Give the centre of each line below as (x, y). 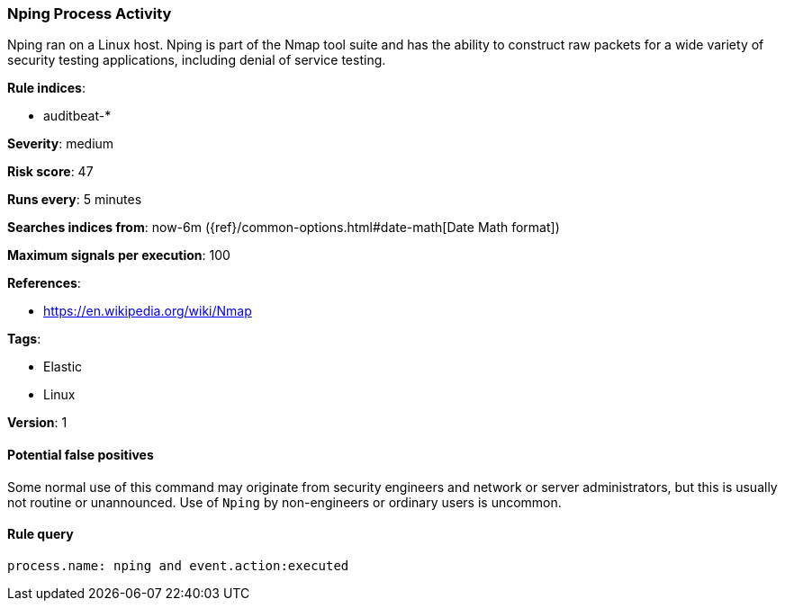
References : (44, 283)
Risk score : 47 (50, 172)
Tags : (24, 339)
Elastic (63, 367)
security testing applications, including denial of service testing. (197, 60)
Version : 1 (37, 423)
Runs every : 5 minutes (75, 200)
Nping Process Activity (90, 13)
